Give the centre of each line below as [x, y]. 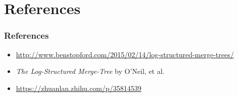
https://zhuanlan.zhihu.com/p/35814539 [79, 88]
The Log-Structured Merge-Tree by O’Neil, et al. [90, 71]
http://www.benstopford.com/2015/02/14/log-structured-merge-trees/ [125, 54]
